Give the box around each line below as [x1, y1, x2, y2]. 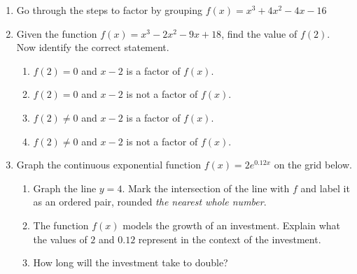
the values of [33, 231, 87, 246]
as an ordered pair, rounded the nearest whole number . [33, 194, 267, 209]
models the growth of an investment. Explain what [122, 217, 340, 232]
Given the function [16, 26, 97, 41]
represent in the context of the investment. [138, 231, 321, 246]
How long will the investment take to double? [33, 255, 228, 270]
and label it [300, 180, 350, 195]
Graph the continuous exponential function [16, 157, 201, 172]
